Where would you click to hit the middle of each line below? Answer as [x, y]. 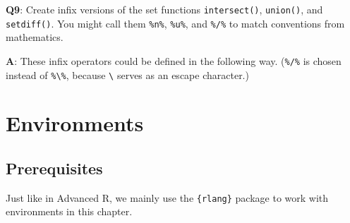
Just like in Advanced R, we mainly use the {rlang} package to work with [167, 197]
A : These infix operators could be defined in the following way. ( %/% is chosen [174, 60]
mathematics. [35, 37]
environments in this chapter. [69, 211]
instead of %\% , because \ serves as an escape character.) [127, 74]
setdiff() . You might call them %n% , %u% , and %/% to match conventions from [175, 23]
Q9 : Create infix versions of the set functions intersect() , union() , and [164, 9]
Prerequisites [54, 168]
